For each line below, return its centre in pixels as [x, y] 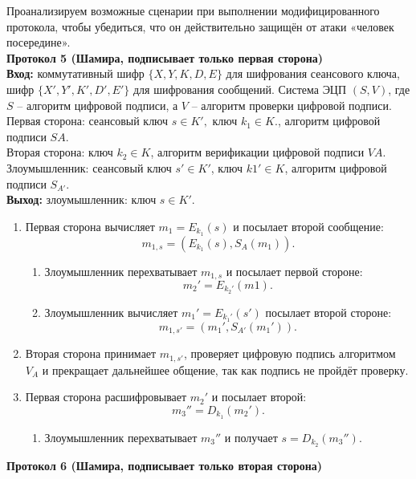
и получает [251, 437]
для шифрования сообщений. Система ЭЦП [240, 89]
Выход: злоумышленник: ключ [82, 199]
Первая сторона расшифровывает [106, 397]
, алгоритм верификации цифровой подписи [257, 152]
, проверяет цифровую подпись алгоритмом [290, 353]
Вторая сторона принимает [91, 353]
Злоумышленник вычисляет [111, 312]
